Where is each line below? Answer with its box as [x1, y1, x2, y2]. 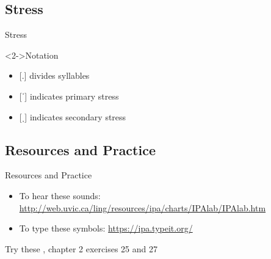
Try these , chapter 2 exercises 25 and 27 [5, 242, 157, 255]
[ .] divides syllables [19, 69, 90, 82]
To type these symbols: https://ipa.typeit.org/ [19, 222, 193, 235]
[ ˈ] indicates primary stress [19, 89, 119, 102]
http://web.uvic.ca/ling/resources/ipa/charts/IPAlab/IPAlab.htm [19, 201, 266, 214]
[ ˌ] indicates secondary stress [19, 110, 126, 123]
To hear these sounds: [19, 189, 101, 202]
